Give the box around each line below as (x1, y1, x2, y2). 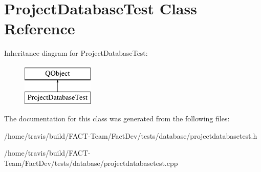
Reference (4, 18, 75, 39)
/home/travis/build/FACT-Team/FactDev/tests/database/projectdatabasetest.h (4, 130, 257, 141)
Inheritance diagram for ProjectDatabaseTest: (4, 48, 148, 58)
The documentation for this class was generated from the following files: (4, 113, 230, 124)
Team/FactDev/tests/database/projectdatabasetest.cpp (4, 157, 178, 168)
